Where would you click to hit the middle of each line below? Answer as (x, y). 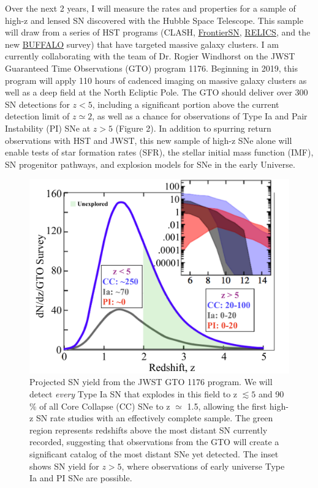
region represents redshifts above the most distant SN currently (149, 430)
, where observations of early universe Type (203, 466)
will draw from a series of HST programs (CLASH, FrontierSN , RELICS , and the (158, 32)
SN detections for (37, 104)
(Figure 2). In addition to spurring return (193, 128)
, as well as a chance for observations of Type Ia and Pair (200, 116)
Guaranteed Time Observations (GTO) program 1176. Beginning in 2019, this (151, 68)
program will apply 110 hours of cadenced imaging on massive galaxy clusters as (156, 80)
